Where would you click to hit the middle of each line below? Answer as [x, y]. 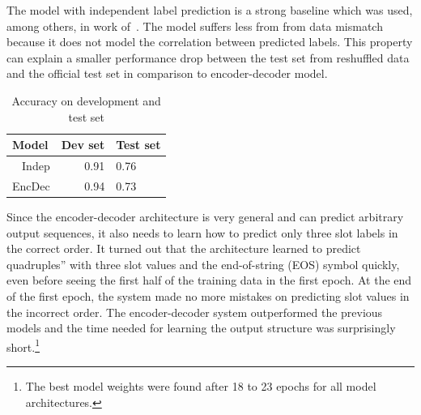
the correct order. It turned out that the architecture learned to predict [184, 248]
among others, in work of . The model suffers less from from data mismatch [195, 26]
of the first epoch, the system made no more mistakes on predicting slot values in [208, 295]
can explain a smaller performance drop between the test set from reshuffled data [208, 57]
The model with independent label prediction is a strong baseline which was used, [210, 10]
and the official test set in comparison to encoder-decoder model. [167, 73]
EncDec [31, 185]
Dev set [83, 145]
